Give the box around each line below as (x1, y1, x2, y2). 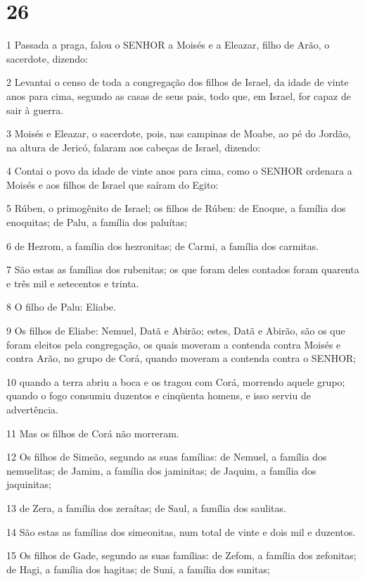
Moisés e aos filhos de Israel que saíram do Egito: (6, 177, 219, 192)
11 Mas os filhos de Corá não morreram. (6, 425, 179, 440)
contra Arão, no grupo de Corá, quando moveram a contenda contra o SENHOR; (6, 351, 357, 366)
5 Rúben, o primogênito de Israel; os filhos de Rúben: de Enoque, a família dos (6, 201, 346, 215)
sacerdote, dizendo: (6, 51, 89, 65)
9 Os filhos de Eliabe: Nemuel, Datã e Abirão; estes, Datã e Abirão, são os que (6, 323, 345, 338)
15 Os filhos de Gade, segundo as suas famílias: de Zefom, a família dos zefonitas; (6, 548, 357, 563)
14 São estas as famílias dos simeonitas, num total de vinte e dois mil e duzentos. (6, 524, 356, 539)
